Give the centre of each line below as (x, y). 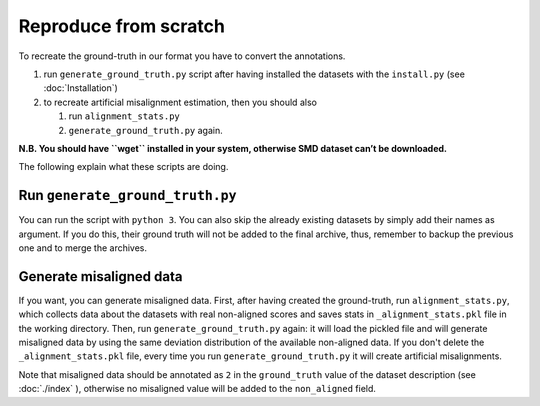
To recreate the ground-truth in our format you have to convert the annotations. (182, 56)
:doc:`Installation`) (81, 88)
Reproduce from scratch (121, 26)
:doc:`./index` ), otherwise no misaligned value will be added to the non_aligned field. (197, 389)
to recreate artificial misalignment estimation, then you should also (180, 102)
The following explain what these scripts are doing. (123, 167)
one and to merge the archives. (83, 247)
